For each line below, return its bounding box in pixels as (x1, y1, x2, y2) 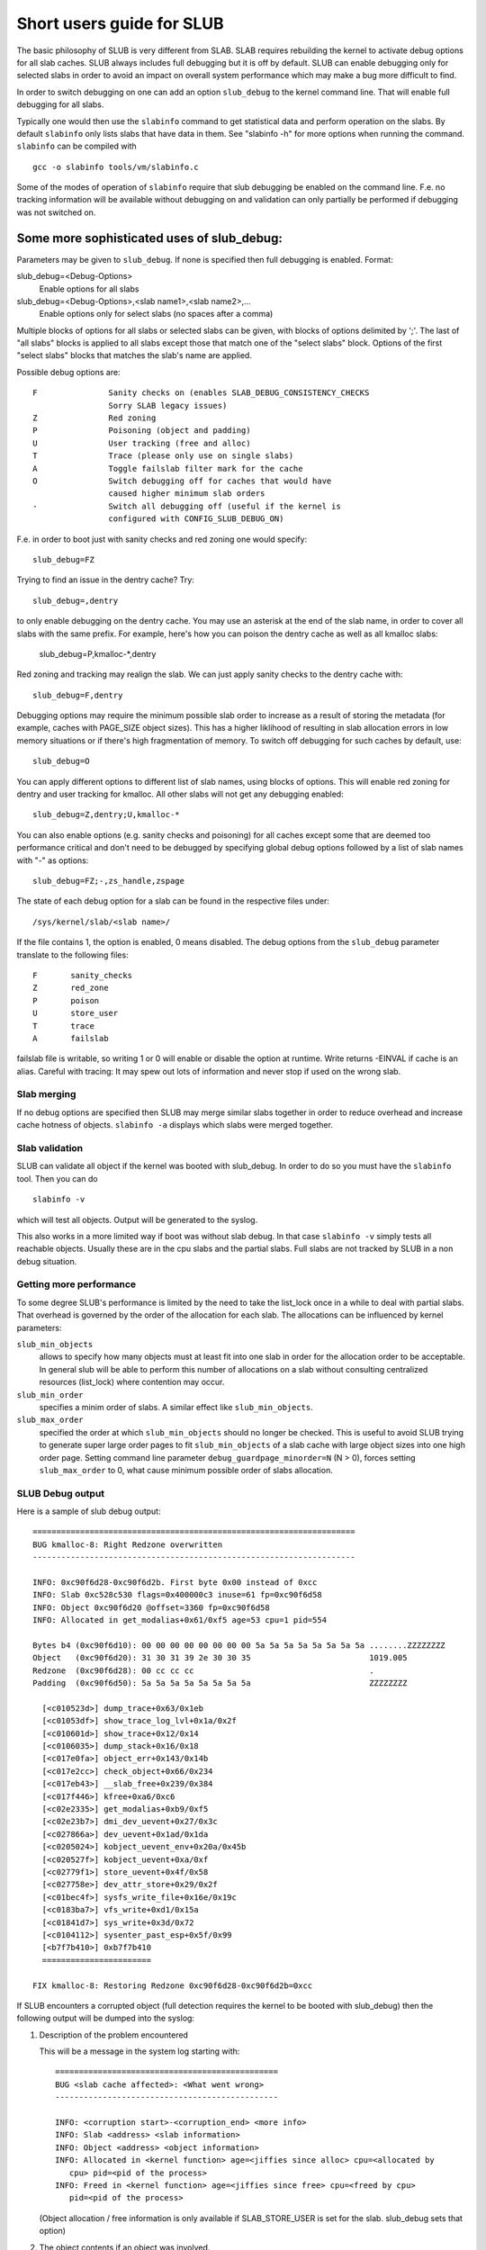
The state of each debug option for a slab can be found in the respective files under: (16, 895, 330, 906)
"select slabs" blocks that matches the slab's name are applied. (16, 350, 252, 361)
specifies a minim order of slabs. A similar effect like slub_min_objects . (39, 1401, 314, 1412)
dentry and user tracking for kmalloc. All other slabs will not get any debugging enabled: (16, 788, 344, 800)
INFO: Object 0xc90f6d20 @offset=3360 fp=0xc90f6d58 (32, 1602, 270, 1613)
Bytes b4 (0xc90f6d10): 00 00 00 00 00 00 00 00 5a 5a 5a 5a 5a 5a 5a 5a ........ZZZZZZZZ (32, 1640, 445, 1651)
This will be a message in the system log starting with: (39, 2046, 240, 2056)
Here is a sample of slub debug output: (16, 1506, 161, 1516)
